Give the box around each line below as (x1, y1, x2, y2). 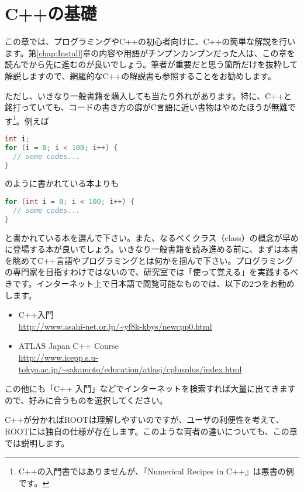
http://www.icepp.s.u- (18, 351, 98, 363)
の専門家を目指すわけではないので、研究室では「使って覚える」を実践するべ (5, 266, 299, 278)
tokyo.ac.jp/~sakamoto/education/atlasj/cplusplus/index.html (18, 362, 242, 375)
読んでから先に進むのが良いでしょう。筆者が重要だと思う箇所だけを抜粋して (5, 58, 298, 70)
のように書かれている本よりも (5, 177, 119, 189)
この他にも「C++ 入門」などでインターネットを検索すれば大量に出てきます (5, 382, 296, 395)
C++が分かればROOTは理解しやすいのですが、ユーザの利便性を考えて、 (5, 413, 284, 426)
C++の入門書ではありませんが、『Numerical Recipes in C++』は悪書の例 (18, 465, 294, 477)
